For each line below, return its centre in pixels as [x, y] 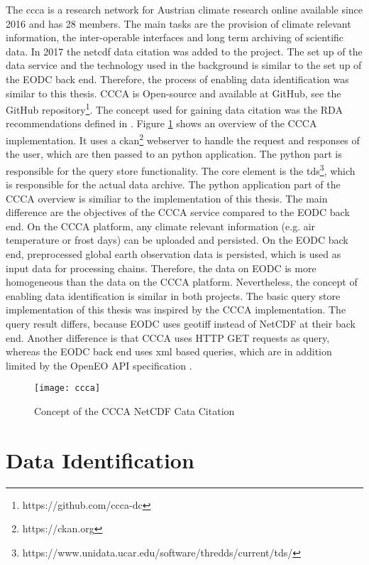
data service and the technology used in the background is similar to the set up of [184, 65]
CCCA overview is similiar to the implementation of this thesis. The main [167, 198]
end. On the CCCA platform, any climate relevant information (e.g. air [161, 226]
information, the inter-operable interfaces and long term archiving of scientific [175, 37]
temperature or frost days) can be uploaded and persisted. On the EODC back [177, 240]
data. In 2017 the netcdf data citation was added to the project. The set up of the [184, 51]
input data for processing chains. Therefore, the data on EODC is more [161, 268]
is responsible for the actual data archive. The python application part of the [173, 184]
